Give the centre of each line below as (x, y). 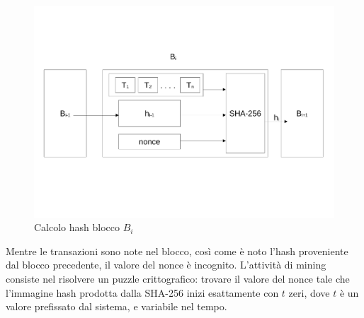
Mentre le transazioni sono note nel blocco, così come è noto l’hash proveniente (177, 251)
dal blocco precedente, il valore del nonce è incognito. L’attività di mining (166, 265)
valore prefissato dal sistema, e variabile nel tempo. (116, 306)
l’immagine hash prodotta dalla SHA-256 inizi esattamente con (142, 292)
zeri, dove (309, 292)
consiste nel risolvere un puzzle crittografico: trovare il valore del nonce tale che (178, 279)
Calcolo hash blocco (77, 227)
